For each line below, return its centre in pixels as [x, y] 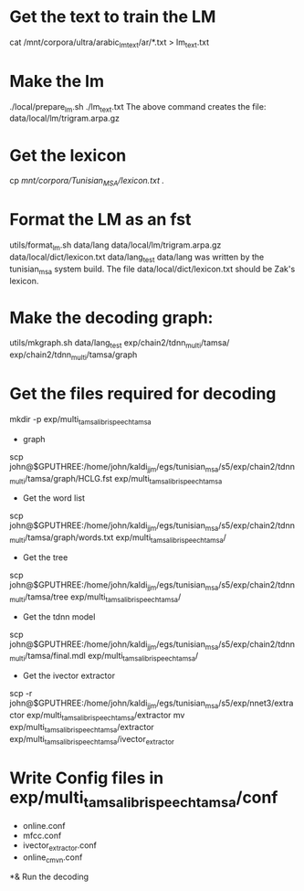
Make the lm [57, 81]
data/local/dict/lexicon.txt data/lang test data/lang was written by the [137, 258]
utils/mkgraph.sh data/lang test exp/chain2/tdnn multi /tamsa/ [120, 344]
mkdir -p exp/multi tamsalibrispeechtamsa [81, 420]
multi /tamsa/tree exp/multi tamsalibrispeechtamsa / [95, 598]
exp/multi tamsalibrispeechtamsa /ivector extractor [92, 740]
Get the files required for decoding [143, 394]
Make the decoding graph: [111, 318]
